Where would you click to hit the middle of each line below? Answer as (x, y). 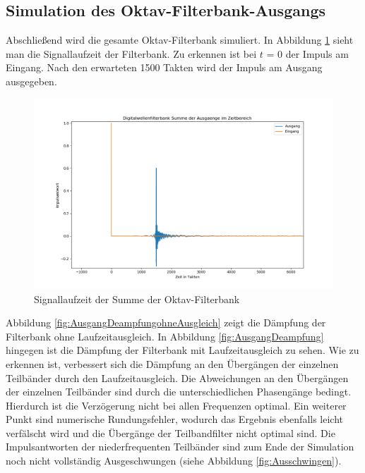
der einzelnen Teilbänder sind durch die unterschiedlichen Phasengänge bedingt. (179, 392)
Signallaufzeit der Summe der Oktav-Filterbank (137, 299)
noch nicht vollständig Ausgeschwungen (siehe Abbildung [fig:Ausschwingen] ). (174, 461)
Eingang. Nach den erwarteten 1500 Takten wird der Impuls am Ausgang (164, 67)
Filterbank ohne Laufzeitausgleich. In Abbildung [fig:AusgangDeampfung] (165, 336)
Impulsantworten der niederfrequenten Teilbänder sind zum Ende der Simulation (180, 447)
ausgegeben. (31, 81)
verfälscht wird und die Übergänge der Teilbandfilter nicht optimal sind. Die (170, 432)
